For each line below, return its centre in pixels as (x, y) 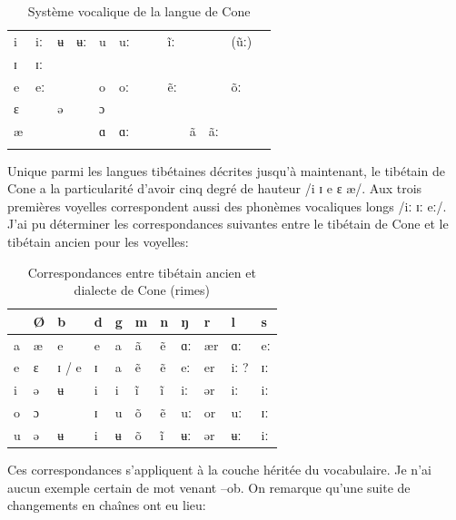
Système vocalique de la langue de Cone (139, 11)
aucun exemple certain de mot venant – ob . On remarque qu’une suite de (209, 487)
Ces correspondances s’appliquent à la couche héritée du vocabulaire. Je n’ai (219, 470)
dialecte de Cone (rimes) (142, 290)
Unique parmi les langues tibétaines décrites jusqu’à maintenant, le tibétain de (226, 170)
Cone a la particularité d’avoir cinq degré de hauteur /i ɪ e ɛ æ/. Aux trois (215, 188)
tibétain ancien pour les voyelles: (98, 241)
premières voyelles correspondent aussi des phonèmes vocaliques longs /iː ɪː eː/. (227, 206)
